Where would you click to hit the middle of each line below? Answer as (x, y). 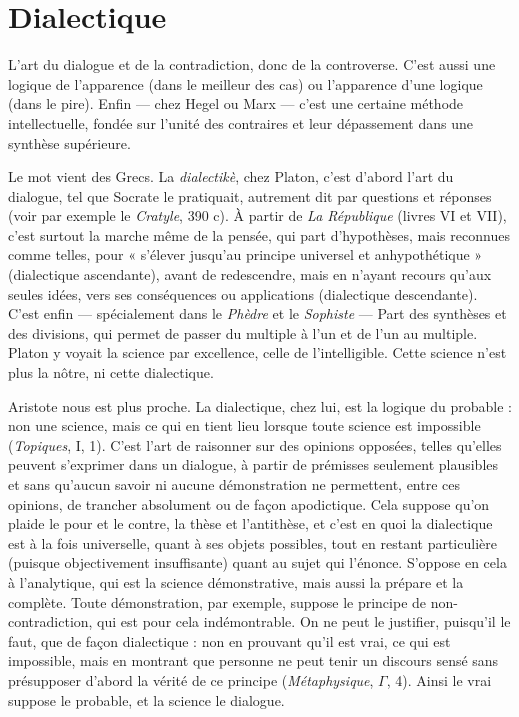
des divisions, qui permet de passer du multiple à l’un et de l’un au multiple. (243, 332)
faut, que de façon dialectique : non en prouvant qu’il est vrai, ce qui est (229, 640)
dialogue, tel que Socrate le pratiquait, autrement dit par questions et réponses (250, 195)
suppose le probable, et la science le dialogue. (146, 699)
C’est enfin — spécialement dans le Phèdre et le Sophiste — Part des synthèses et (257, 313)
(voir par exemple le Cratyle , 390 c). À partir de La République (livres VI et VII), (257, 215)
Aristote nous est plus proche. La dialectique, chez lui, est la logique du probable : (260, 405)
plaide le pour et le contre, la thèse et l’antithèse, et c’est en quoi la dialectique (250, 523)
